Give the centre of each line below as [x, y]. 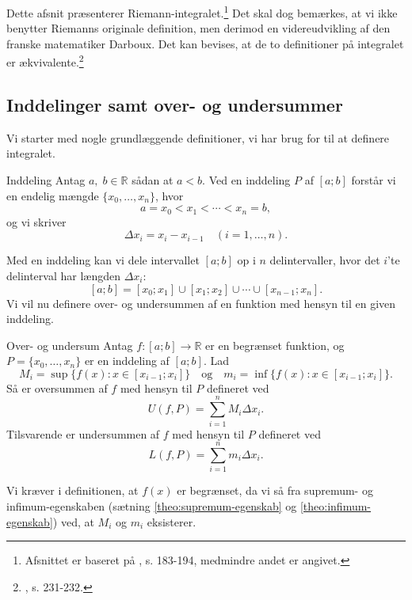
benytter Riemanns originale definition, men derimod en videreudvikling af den [198, 28]
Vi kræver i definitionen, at [72, 490]
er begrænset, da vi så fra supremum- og [275, 490]
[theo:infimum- [336, 505]
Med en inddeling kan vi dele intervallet [103, 260]
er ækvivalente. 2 [45, 61]
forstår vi [374, 180]
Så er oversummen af [57, 387]
